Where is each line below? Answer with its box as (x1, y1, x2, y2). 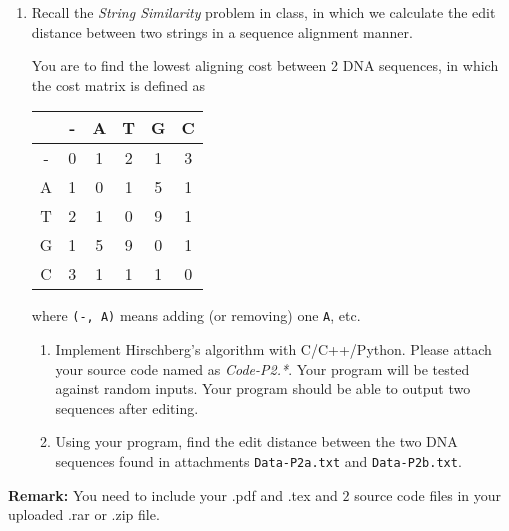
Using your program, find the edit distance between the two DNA (55, 431, 458, 452)
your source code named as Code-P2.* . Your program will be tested (55, 358, 470, 379)
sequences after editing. (55, 397, 199, 418)
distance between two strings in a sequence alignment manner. (31, 21, 413, 42)
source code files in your (354, 484, 502, 505)
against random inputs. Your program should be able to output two (55, 378, 471, 399)
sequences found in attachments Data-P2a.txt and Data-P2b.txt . (55, 451, 462, 471)
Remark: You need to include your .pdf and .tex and (8, 484, 338, 505)
